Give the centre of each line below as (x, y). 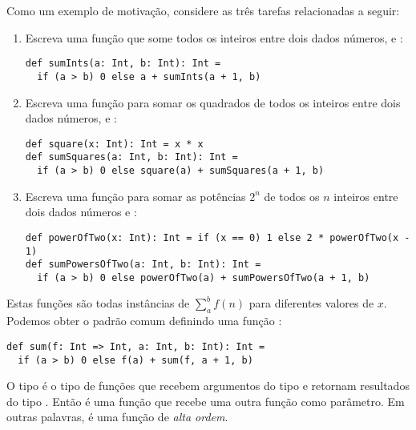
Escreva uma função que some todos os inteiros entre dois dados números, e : (214, 37)
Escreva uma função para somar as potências (135, 196)
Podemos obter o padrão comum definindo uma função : (144, 321)
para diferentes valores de (311, 303)
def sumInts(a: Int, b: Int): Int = (123, 64)
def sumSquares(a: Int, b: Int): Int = (131, 157)
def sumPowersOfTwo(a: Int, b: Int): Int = (143, 265)
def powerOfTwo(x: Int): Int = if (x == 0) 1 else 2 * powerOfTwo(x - (218, 237)
